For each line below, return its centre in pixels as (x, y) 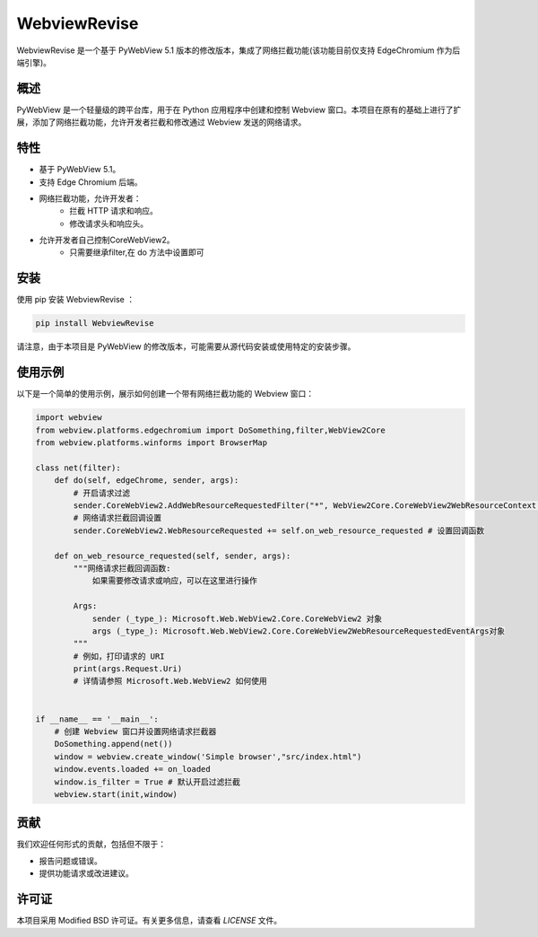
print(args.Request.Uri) (128, 669)
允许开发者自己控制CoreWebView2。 (107, 240)
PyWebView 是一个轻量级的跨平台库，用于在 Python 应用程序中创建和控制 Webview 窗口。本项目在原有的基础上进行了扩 (239, 109)
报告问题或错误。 (70, 861)
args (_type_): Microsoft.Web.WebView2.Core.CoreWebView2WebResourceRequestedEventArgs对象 (299, 631)
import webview (69, 418)
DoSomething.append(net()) (114, 744)
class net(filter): (78, 468)
